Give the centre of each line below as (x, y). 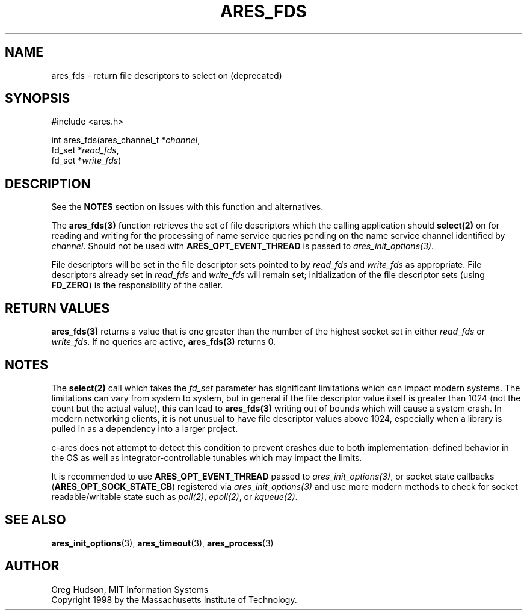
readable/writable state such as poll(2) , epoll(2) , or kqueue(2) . (174, 496)
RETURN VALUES (57, 308)
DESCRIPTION (48, 184)
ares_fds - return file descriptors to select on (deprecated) (167, 75)
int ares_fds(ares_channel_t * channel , (126, 140)
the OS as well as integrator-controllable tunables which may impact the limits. (207, 457)
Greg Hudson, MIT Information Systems (130, 589)
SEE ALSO (35, 520)
